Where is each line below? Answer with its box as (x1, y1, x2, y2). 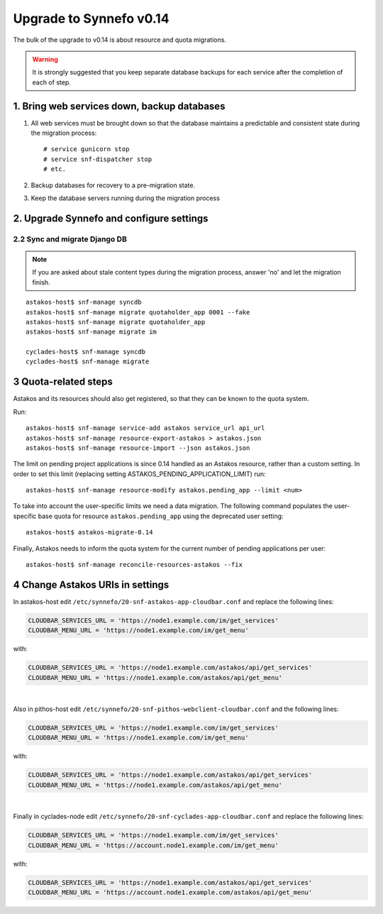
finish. (32, 277, 50, 287)
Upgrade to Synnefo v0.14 (13, 11, 170, 26)
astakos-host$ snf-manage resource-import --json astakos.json (26, 444, 250, 452)
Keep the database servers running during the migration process (30, 194, 220, 202)
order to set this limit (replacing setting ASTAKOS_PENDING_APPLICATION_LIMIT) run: (13, 469, 266, 478)
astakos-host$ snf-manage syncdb (26, 298, 142, 307)
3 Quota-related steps (13, 376, 113, 388)
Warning (32, 55, 58, 63)
